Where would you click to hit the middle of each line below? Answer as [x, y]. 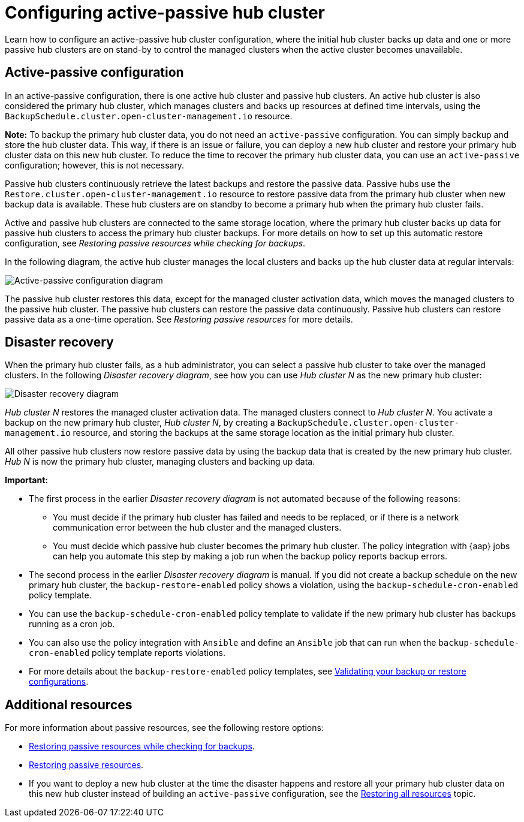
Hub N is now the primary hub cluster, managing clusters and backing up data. [160, 462]
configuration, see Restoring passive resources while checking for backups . [155, 243]
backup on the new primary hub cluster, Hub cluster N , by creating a [140, 423]
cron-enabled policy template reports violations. [127, 653]
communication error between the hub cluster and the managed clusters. [197, 528]
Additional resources [69, 704]
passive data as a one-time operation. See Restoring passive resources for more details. [179, 319]
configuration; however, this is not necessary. [95, 165]
